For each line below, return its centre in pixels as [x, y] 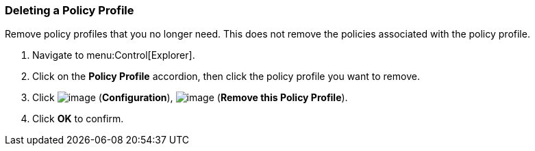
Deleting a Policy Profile [70, 10]
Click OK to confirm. [78, 119]
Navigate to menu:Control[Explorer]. [114, 55]
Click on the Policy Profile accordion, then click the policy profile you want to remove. [226, 77]
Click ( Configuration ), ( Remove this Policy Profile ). [190, 98]
